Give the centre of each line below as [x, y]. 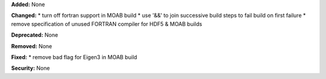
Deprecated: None [35, 35]
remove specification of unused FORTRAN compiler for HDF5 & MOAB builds [107, 24]
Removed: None [32, 46]
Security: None [30, 68]
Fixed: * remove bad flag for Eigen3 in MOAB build [74, 57]
